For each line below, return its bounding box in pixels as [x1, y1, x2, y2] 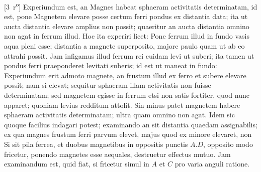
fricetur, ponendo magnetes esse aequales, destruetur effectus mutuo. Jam [4, 148, 231, 159]
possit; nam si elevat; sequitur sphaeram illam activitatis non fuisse [4, 80, 211, 90]
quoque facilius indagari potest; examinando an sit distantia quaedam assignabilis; [4, 119, 257, 129]
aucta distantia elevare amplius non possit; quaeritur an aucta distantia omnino [4, 21, 249, 31]
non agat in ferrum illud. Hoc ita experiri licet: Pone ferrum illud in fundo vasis [4, 31, 249, 41]
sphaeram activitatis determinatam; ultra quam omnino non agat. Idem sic [4, 109, 235, 120]
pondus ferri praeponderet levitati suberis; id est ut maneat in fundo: [4, 60, 217, 71]
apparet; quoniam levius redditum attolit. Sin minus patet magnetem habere [4, 99, 240, 110]
